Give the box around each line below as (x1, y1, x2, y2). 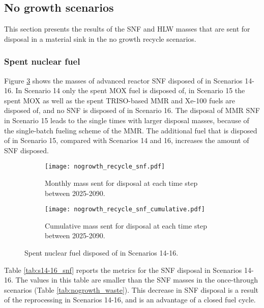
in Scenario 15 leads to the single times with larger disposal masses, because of (4, 115, 249, 125)
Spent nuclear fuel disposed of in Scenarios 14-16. (24, 247, 179, 258)
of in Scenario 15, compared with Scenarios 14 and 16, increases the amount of (4, 135, 249, 146)
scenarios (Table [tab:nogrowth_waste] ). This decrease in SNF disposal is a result (4, 284, 259, 295)
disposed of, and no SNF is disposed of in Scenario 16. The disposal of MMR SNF (4, 105, 260, 116)
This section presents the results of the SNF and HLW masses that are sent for (4, 23, 250, 34)
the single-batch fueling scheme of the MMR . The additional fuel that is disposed (4, 125, 257, 135)
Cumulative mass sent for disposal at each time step (45, 220, 207, 231)
